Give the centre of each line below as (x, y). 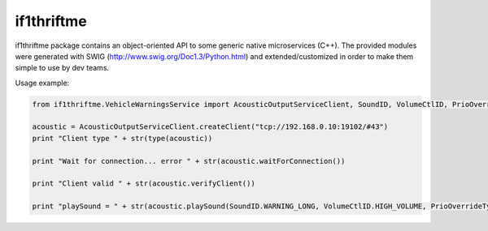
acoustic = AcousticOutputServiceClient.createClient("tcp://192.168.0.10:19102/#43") (210, 127)
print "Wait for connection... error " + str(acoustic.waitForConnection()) (189, 161)
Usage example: (42, 83)
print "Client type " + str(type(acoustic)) (122, 138)
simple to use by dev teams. (62, 68)
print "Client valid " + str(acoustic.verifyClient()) (144, 184)
